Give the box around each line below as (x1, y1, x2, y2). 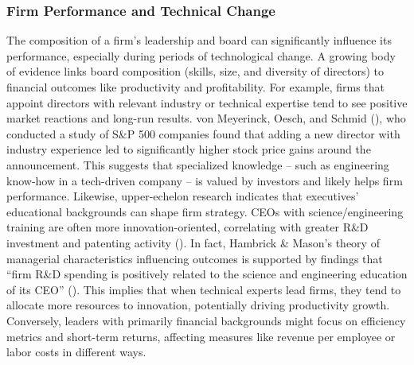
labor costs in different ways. (6, 344, 146, 360)
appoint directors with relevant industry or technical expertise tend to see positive (6, 94, 408, 111)
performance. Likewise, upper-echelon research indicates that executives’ (6, 188, 359, 204)
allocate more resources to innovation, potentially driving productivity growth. (6, 297, 390, 313)
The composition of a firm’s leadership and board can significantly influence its (6, 32, 392, 49)
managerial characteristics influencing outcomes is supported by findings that (6, 250, 383, 266)
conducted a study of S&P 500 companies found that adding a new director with (6, 125, 400, 142)
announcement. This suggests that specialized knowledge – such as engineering (6, 156, 389, 173)
